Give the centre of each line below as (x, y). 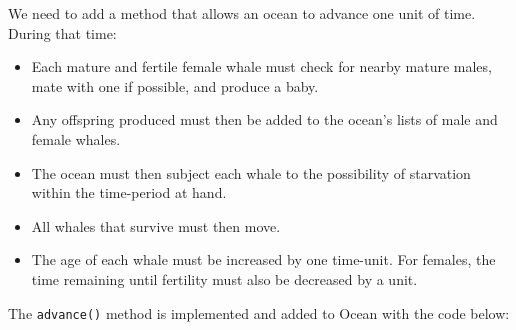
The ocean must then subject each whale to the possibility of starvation (251, 172)
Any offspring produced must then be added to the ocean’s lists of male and (264, 119)
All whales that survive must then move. (156, 225)
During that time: (62, 32)
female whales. (76, 138)
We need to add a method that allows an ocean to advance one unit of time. (242, 13)
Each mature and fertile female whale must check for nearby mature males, (261, 66)
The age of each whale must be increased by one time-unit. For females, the (263, 259)
